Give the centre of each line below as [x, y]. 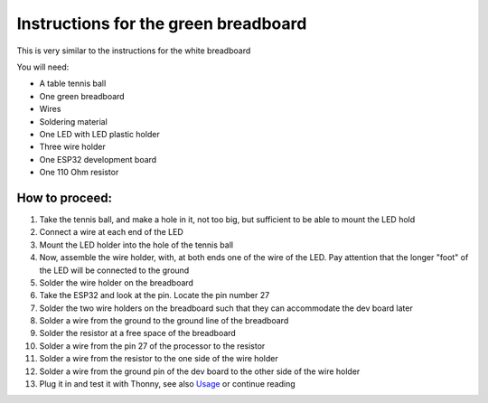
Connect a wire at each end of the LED [112, 232]
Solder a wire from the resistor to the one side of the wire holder [159, 359]
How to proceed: [65, 197]
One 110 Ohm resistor [79, 173]
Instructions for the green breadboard [162, 23]
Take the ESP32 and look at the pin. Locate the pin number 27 [155, 295]
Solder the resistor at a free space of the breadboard [138, 333]
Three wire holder [72, 147]
